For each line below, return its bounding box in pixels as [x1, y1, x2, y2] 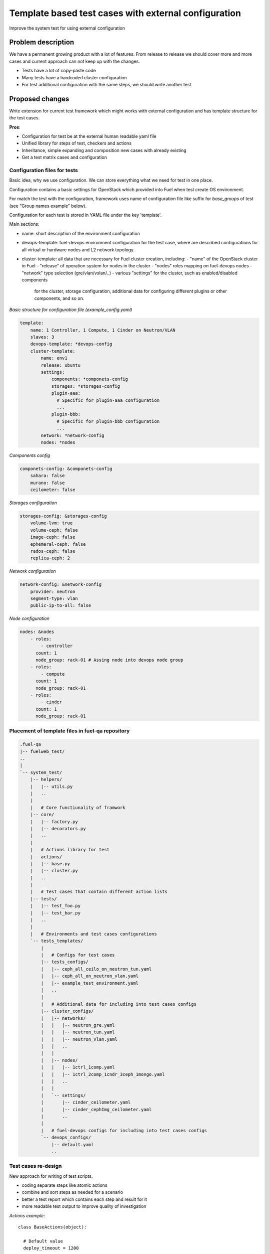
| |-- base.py [30, 861, 70, 866]
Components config [9, 452, 50, 458]
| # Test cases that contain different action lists [30, 889, 167, 895]
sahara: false [30, 473, 65, 479]
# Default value [23, 1238, 63, 1244]
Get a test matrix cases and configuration [21, 154, 107, 161]
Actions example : [9, 1212, 45, 1218]
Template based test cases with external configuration [9, 8, 241, 19]
